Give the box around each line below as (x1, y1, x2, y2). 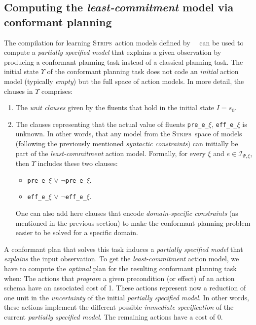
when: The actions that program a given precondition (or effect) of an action (4, 273, 235, 283)
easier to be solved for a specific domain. (15, 227, 138, 238)
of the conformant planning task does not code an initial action (47, 66, 239, 77)
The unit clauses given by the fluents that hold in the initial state (15, 102, 215, 113)
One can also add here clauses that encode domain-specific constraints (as (15, 207, 238, 218)
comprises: (41, 85, 73, 96)
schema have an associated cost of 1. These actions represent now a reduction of (4, 283, 246, 293)
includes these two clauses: (37, 158, 118, 168)
